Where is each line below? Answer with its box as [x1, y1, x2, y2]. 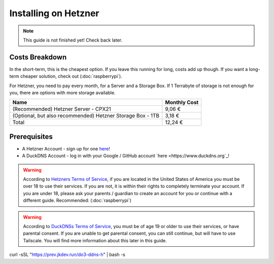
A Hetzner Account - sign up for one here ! [22, 145, 110, 152]
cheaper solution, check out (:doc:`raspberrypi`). [20, 73, 122, 80]
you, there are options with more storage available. [9, 90, 116, 96]
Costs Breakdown [9, 53, 67, 61]
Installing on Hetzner [9, 8, 99, 19]
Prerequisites [9, 132, 53, 141]
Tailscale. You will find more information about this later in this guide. [23, 237, 167, 243]
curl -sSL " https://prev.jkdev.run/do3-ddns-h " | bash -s [9, 251, 125, 258]
